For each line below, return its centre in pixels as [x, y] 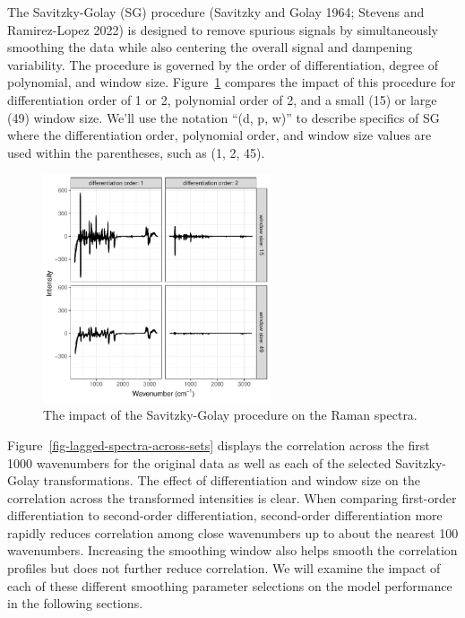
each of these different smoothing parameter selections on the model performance [230, 585]
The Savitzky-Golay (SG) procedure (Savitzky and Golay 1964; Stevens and [216, 12]
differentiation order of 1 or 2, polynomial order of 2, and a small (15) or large [222, 99]
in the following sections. [75, 603]
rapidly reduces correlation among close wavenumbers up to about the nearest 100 [233, 532]
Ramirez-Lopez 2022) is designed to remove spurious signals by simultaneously [223, 29]
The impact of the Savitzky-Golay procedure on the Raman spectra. [230, 415]
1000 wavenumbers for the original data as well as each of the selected [199, 462]
